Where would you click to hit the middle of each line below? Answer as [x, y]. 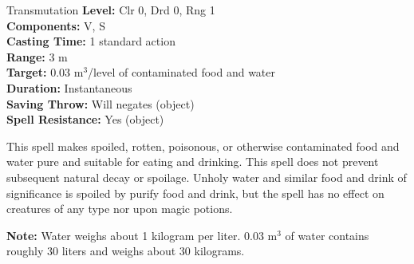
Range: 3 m [37, 56]
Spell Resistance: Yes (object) [85, 119]
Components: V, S [56, 25]
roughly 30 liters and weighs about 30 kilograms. [126, 251]
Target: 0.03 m [45, 72]
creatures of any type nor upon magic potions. [120, 209]
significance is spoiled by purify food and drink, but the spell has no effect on [195, 193]
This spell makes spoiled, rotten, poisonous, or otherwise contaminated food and [203, 146]
